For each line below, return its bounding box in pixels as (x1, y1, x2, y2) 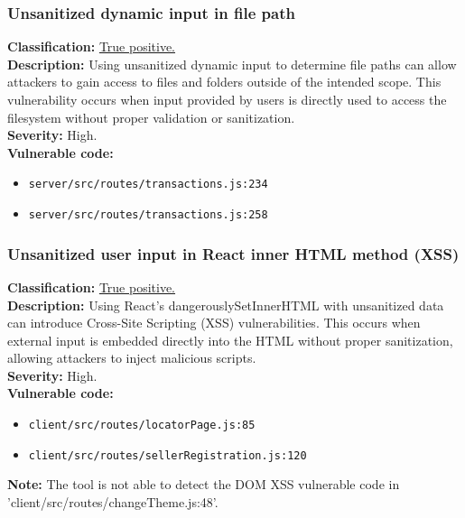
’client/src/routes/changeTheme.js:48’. (7, 492, 219, 511)
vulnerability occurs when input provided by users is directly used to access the (7, 90, 447, 108)
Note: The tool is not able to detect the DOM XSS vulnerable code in (7, 475, 400, 494)
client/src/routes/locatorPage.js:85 (28, 419, 256, 432)
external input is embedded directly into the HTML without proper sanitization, (7, 330, 453, 349)
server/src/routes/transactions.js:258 (28, 208, 268, 222)
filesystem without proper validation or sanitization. (7, 107, 295, 126)
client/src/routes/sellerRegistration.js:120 (28, 449, 307, 462)
